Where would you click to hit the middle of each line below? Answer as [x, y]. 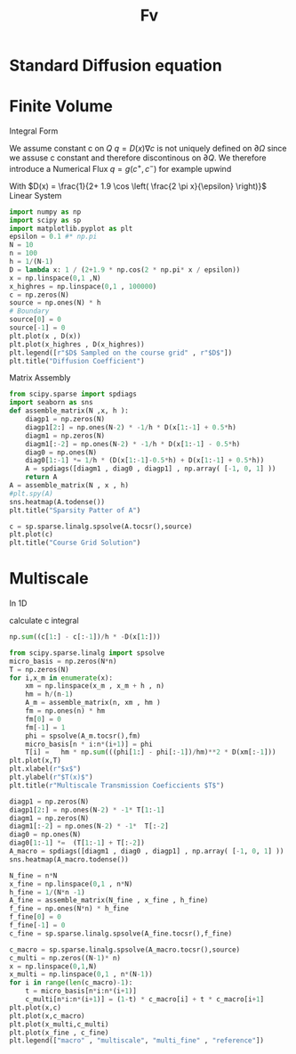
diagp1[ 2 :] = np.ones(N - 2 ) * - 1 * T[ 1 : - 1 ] [87, 810]
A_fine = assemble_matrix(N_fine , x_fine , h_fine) [109, 901]
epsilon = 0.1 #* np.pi [53, 237]
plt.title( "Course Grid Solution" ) [75, 543]
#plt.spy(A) [31, 494]
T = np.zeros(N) [39, 669]
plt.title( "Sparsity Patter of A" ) [75, 510]
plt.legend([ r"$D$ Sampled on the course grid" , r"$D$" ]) [121, 353]
